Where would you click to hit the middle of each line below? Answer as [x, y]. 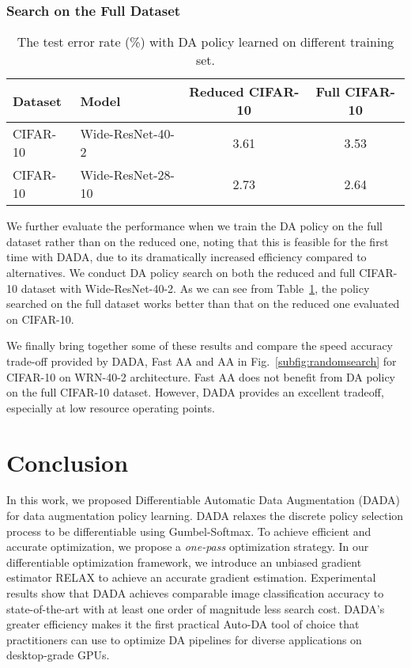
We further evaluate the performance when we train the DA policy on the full [195, 226]
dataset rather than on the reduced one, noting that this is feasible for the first [198, 241]
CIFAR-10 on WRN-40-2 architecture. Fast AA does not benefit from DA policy [201, 376]
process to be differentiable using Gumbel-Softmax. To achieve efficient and [189, 531]
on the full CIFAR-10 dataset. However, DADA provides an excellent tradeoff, [195, 392]
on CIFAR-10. [40, 319]
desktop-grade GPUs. [58, 655]
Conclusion [68, 462]
